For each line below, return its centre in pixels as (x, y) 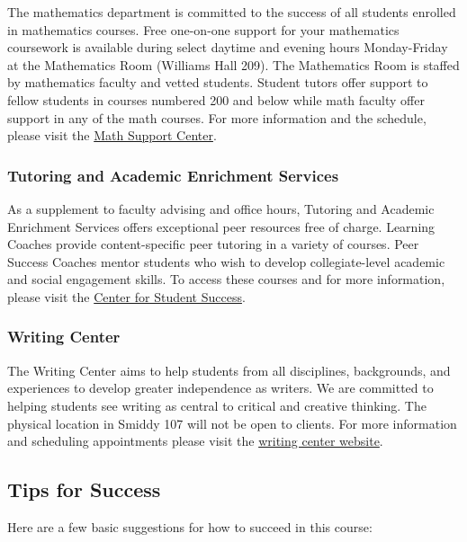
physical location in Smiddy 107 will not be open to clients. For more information (232, 423)
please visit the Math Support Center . (112, 135)
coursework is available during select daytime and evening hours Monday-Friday (228, 47)
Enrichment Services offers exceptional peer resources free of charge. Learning (221, 226)
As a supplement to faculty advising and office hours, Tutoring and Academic (221, 208)
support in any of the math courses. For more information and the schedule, (217, 117)
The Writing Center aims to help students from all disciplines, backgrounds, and (229, 370)
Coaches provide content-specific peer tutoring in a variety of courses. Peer (213, 244)
